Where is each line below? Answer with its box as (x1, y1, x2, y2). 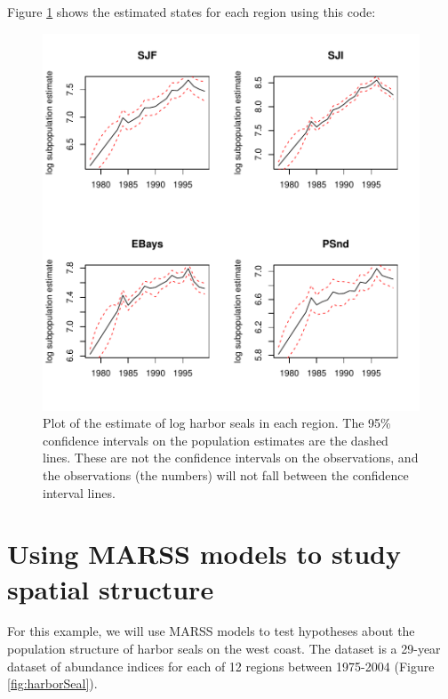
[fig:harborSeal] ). (7, 674, 98, 693)
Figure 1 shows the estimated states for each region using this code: (7, 3, 376, 20)
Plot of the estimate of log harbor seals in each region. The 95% (43, 414, 391, 432)
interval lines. (43, 483, 116, 502)
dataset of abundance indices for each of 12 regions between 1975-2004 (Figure (7, 656, 435, 675)
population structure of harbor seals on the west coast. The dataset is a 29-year (7, 639, 441, 658)
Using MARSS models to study (7, 535, 401, 572)
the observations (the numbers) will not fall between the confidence (43, 465, 409, 484)
